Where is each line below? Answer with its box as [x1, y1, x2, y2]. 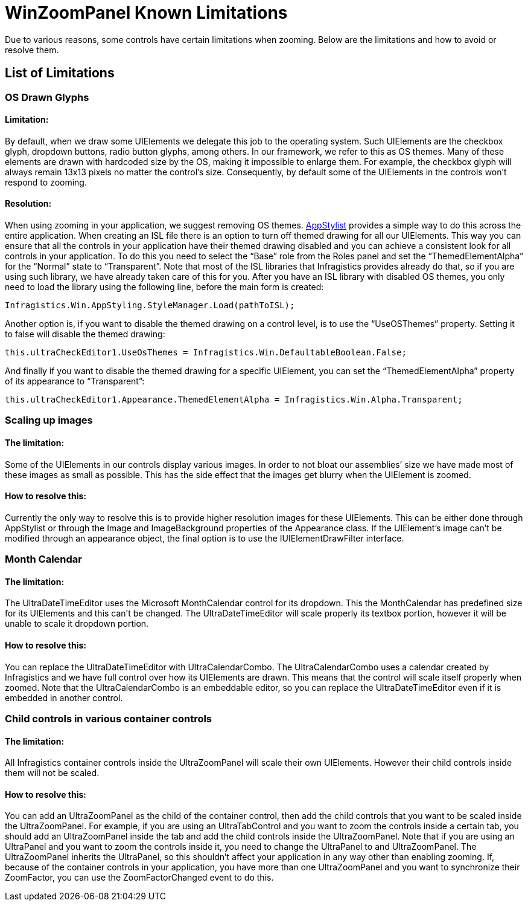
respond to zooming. [5, 176, 87, 187]
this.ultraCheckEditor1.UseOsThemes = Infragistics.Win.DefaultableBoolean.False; [5, 348, 407, 358]
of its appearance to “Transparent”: [5, 376, 145, 387]
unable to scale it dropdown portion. [5, 618, 149, 629]
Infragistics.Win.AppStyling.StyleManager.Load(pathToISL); [5, 300, 295, 311]
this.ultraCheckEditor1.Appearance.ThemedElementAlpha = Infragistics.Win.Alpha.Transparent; [5, 395, 463, 405]
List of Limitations [5, 65, 115, 81]
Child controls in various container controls [5, 713, 212, 725]
